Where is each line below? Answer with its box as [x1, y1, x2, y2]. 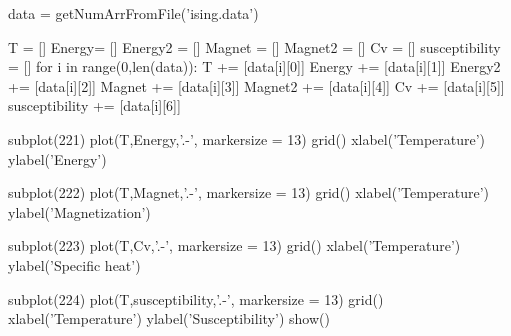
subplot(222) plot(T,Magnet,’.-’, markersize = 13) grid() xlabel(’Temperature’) [8, 182, 490, 203]
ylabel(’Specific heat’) [8, 254, 141, 275]
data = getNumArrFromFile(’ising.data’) [8, 3, 259, 23]
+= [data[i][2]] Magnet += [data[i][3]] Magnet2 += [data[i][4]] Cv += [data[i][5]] [8, 75, 505, 96]
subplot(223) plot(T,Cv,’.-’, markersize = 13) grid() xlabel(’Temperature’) [8, 235, 461, 256]
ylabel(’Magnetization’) [8, 201, 151, 222]
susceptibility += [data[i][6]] [8, 95, 181, 116]
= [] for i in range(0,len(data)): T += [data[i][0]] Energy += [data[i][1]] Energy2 [8, 56, 501, 77]
